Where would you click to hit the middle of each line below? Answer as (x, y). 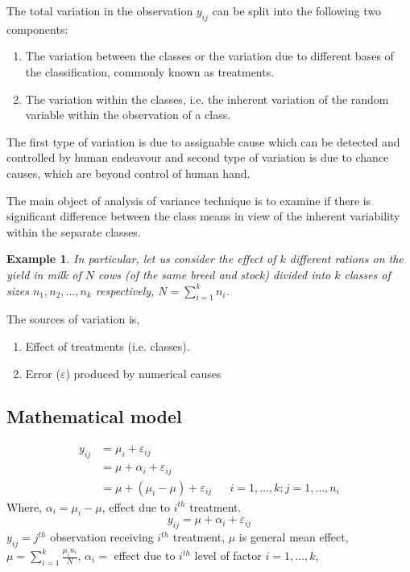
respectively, (125, 290)
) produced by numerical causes (143, 373)
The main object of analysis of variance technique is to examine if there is (189, 200)
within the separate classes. (74, 231)
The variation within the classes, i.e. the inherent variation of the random (207, 99)
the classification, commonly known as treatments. (150, 71)
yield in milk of (44, 274)
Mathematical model (94, 416)
